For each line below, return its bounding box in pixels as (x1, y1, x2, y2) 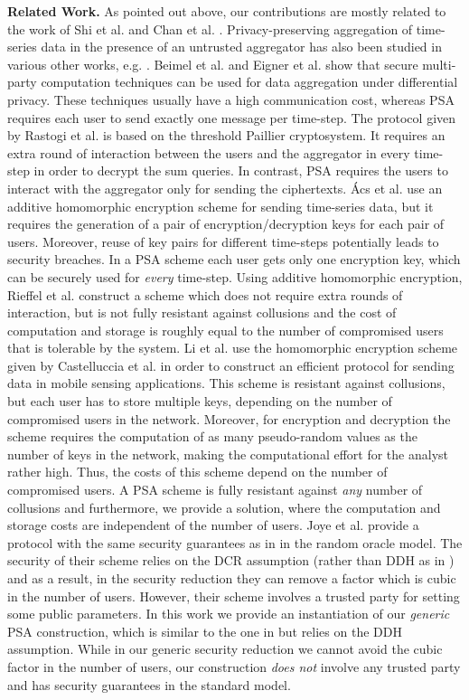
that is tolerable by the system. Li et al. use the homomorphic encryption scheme (7, 338, 458, 357)
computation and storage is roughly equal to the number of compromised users (7, 320, 444, 339)
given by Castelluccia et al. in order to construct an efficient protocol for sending (7, 355, 455, 374)
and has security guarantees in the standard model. (7, 675, 291, 694)
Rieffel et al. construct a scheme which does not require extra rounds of (7, 285, 403, 304)
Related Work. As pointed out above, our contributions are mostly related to (7, 2, 446, 20)
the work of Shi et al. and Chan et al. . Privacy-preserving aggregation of (7, 19, 413, 38)
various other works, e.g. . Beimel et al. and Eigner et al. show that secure (7, 54, 418, 73)
